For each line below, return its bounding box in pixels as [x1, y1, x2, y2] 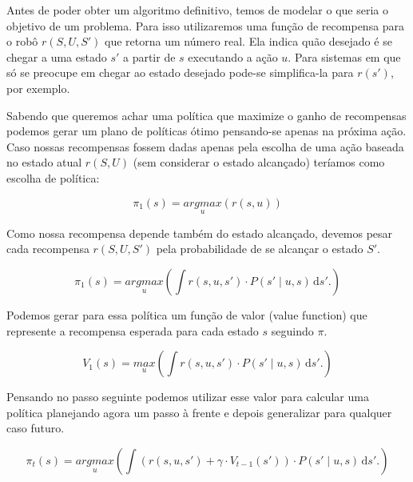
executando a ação [188, 48, 278, 65]
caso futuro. [6, 420, 65, 436]
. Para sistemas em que [288, 48, 401, 65]
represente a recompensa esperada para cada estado [6, 322, 259, 339]
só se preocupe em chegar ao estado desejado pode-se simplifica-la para [6, 64, 354, 81]
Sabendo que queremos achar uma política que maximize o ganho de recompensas [6, 106, 407, 123]
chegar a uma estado [6, 48, 107, 65]
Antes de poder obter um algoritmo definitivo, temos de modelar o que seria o [6, 2, 388, 18]
